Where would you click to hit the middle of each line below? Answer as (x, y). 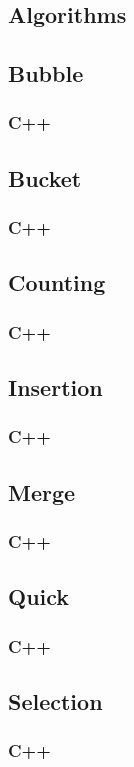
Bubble (46, 73)
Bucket (45, 177)
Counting (57, 282)
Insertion (55, 387)
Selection (55, 700)
